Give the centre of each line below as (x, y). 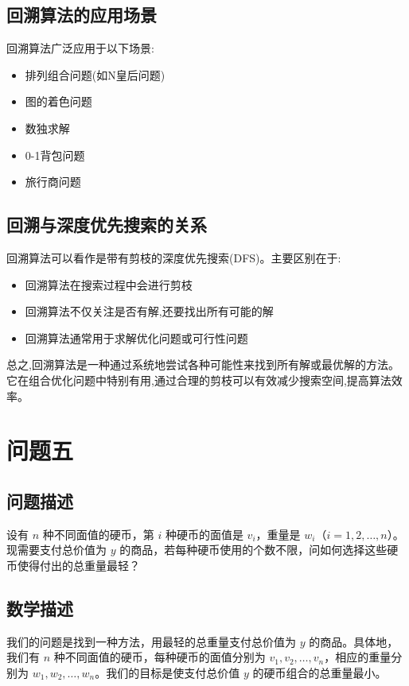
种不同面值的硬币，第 (98, 534)
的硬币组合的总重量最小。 (319, 672)
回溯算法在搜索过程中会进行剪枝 (109, 284)
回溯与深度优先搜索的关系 (107, 225)
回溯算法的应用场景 (82, 15)
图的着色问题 (58, 101)
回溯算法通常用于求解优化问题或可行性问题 (136, 337)
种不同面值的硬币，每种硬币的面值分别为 (160, 657)
